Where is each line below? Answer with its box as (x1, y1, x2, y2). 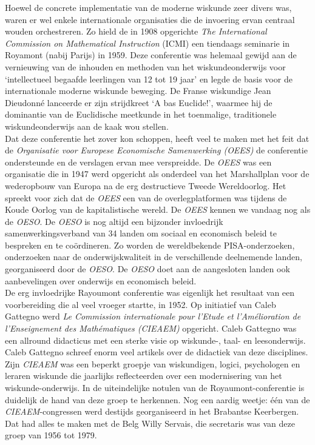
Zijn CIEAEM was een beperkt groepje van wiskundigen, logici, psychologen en (5, 357, 300, 370)
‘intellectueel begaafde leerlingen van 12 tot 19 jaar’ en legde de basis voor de (5, 72, 293, 85)
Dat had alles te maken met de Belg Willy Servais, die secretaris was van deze (5, 417, 295, 429)
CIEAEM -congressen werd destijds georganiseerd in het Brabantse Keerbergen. (5, 405, 299, 418)
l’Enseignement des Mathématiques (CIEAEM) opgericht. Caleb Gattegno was (5, 322, 297, 335)
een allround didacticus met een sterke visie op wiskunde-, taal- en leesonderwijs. (5, 333, 306, 346)
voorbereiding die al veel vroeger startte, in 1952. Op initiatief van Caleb (5, 298, 276, 310)
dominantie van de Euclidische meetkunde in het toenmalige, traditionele (5, 108, 277, 121)
